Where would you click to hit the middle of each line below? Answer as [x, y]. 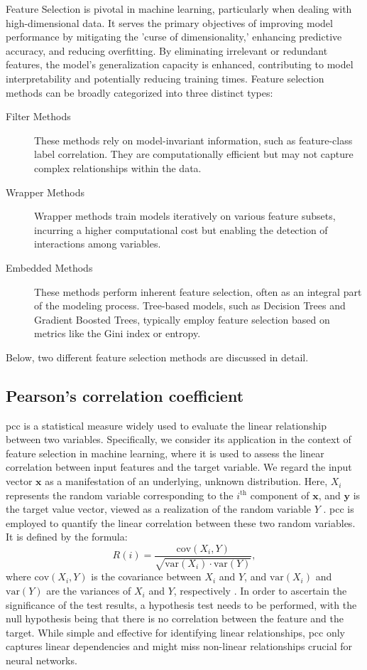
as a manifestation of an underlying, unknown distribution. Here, [186, 481]
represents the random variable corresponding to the [120, 495]
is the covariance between [146, 576]
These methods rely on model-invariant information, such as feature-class [193, 140]
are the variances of [89, 591]
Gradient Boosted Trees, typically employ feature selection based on [182, 319]
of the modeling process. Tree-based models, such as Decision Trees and [190, 305]
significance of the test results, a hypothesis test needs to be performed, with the [181, 604]
